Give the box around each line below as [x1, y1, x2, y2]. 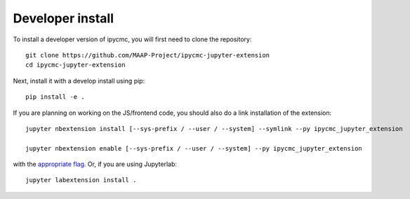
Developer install [13, 11, 114, 26]
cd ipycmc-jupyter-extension [25, 61, 126, 69]
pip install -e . [25, 93, 85, 101]
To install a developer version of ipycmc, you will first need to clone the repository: [13, 35, 252, 43]
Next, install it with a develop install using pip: [13, 76, 145, 85]
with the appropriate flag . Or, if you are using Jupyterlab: [13, 160, 178, 168]
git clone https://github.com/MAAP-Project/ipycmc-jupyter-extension [25, 51, 270, 59]
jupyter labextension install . [25, 176, 137, 184]
